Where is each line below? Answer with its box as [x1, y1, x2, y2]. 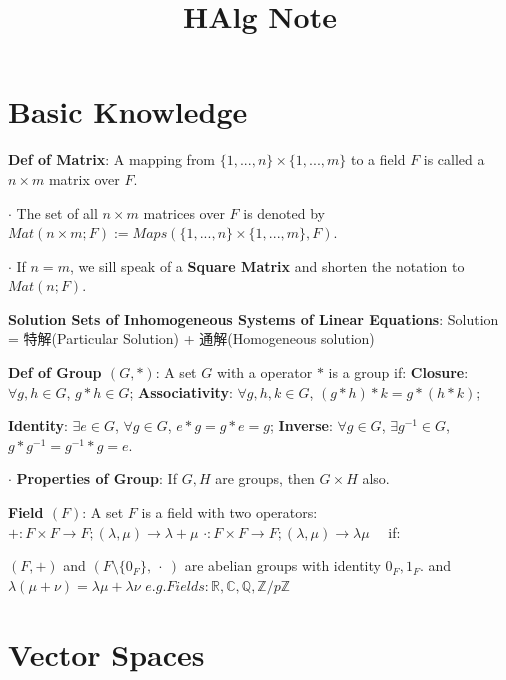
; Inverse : [269, 415, 333, 436]
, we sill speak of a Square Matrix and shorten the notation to [69, 255, 465, 276]
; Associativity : [129, 381, 233, 402]
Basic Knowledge [8, 91, 248, 132]
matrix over [48, 168, 120, 189]
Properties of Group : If [16, 468, 177, 489]
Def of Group [8, 362, 102, 383]
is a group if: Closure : [328, 362, 469, 383]
